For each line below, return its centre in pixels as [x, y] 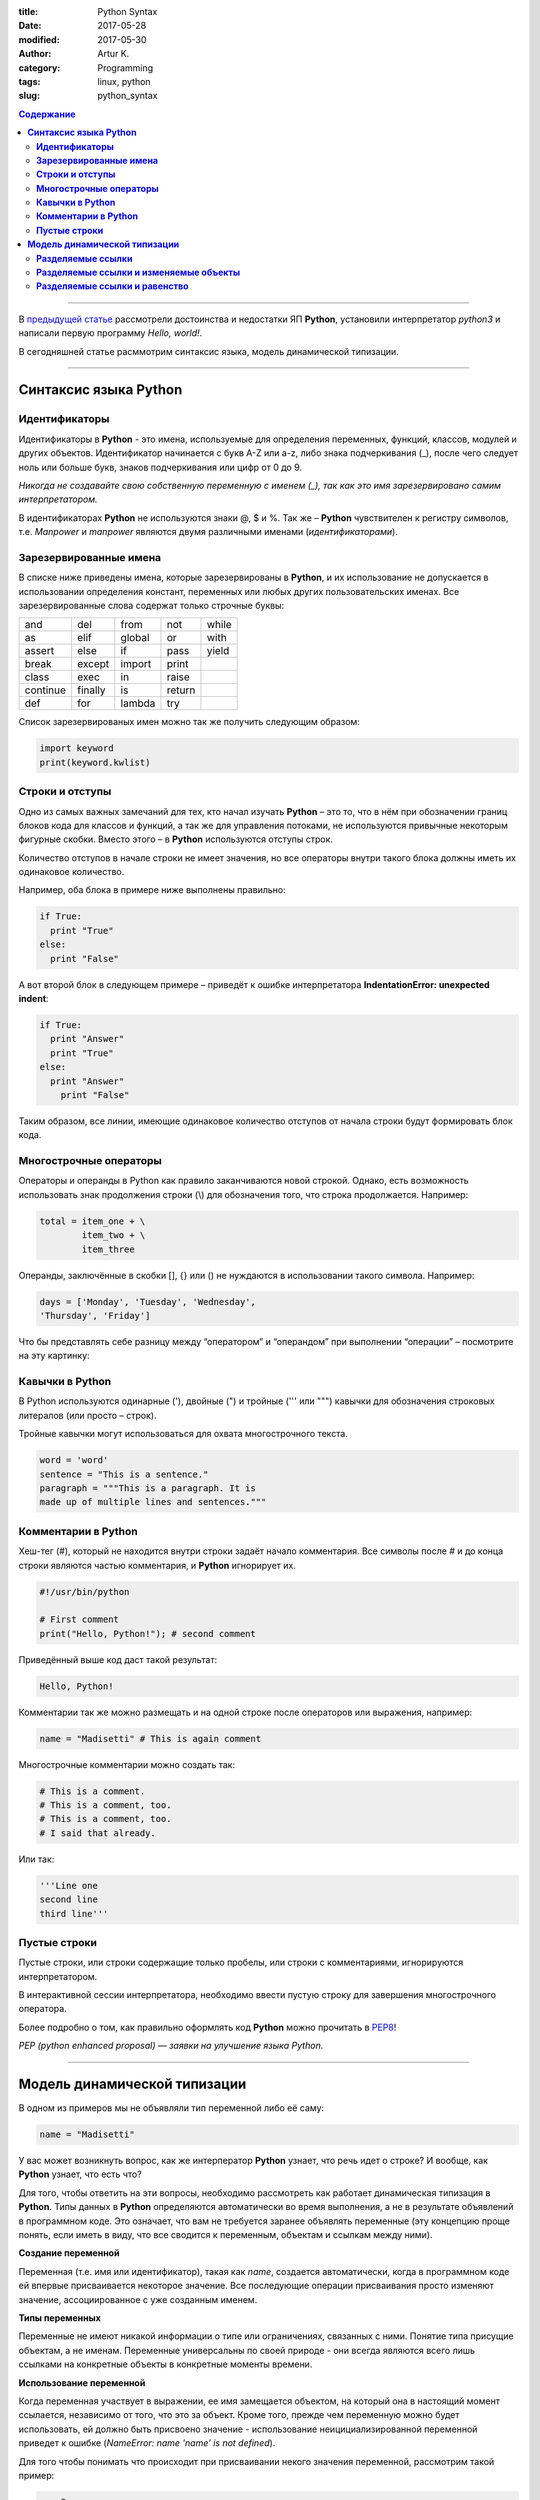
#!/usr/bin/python [84, 1591]
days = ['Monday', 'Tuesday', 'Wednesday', [148, 1301]
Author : [35, 54]
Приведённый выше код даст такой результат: [118, 1659]
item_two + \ [113, 1235]
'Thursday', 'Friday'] [95, 1315]
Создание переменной [69, 2253]
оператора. [42, 2009]
